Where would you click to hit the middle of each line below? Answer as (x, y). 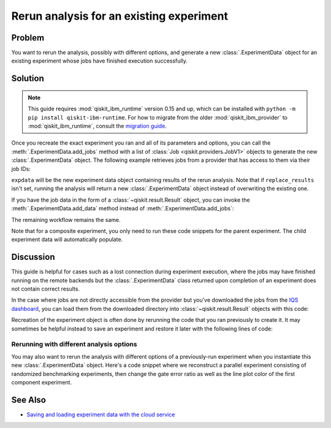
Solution (28, 79)
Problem (28, 38)
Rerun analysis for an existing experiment (120, 16)
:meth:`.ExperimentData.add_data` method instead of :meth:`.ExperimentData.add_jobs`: (123, 208)
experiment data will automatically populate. (67, 240)
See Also (29, 399)
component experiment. (42, 382)
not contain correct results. (45, 289)
